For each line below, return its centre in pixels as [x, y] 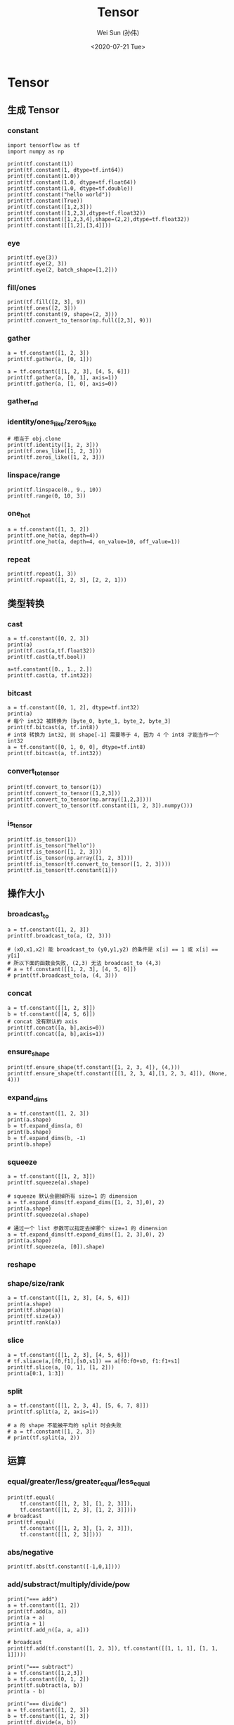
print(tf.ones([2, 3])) [42, 308]
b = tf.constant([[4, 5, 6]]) [52, 1014]
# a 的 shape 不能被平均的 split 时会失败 [64, 1426]
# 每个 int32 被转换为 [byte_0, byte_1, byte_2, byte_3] [89, 721]
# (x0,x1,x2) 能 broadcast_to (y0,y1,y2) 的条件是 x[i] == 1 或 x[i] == [113, 950]
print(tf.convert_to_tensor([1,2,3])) [64, 793]
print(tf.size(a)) [34, 1317]
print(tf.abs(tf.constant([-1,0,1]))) [64, 1567]
